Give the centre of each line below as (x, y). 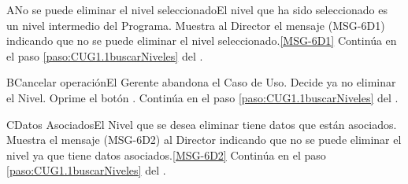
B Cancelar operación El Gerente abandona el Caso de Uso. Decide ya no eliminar (201, 82)
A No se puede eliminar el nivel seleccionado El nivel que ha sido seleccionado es (197, 9)
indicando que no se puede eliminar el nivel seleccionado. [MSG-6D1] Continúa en (202, 40)
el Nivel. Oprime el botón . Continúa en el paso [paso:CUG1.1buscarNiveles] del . (202, 97)
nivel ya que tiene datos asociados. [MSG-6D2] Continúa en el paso (166, 155)
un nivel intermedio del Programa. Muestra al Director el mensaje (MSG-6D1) (196, 25)
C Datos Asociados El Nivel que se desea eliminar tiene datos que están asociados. (202, 124)
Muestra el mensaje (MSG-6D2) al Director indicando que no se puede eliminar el (204, 140)
